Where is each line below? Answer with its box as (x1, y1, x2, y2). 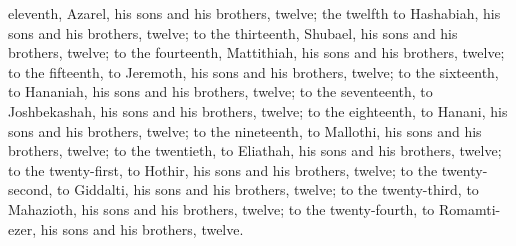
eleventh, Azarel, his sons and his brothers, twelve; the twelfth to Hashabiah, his (8, 3, 501, 23)
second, (8, 179, 53, 200)
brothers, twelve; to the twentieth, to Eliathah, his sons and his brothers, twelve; (8, 140, 502, 161)
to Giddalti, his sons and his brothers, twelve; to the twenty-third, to (57, 179, 479, 200)
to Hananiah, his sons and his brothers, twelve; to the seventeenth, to (8, 81, 433, 102)
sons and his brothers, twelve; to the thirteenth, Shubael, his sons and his (8, 22, 458, 43)
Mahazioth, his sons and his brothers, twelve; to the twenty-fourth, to (8, 198, 435, 219)
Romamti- (439, 198, 501, 219)
